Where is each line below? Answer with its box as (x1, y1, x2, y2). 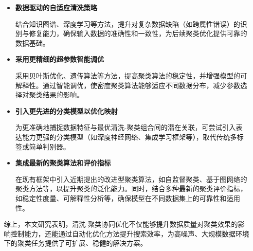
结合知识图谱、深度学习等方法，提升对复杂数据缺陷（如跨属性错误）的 (15, 18, 240, 29)
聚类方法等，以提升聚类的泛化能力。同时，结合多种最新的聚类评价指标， (15, 183, 247, 194)
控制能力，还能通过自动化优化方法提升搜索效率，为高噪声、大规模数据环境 (10, 228, 249, 238)
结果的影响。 (42, 90, 84, 100)
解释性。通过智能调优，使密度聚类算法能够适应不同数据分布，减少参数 (15, 80, 240, 90)
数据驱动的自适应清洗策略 (15, 2, 97, 12)
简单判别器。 (29, 141, 70, 151)
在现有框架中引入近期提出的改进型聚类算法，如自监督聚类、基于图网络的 (15, 174, 247, 184)
